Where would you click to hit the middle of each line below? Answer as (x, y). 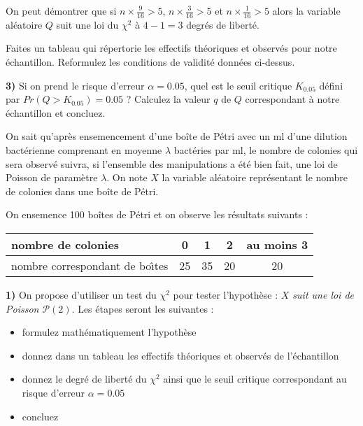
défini (331, 85)
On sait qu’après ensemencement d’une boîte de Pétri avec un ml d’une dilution (177, 136)
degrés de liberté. (223, 24)
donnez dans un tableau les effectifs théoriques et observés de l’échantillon (180, 355)
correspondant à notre (292, 99)
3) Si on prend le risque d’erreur (75, 85)
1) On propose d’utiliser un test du (81, 294)
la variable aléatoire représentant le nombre (255, 177)
